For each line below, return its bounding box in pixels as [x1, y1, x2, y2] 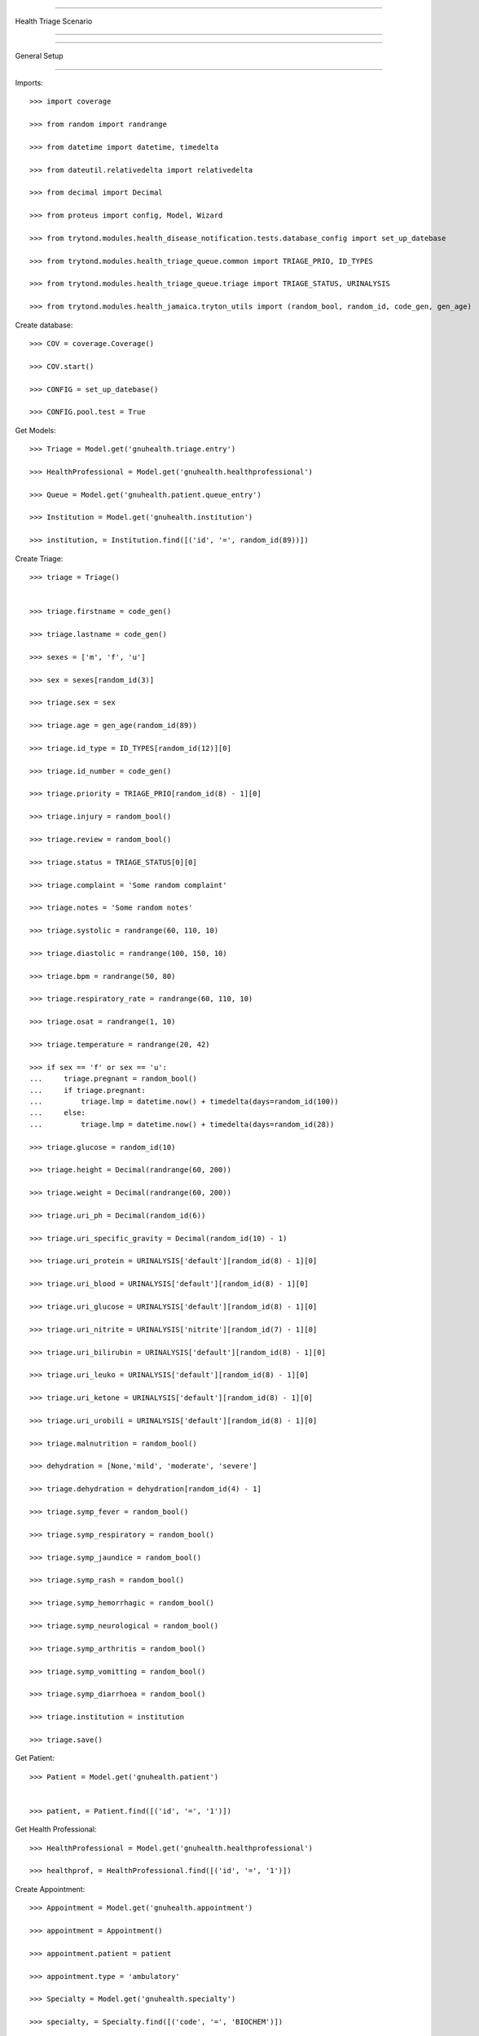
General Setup [15, 51, 64, 61]
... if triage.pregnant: [29, 1086, 146, 1095]
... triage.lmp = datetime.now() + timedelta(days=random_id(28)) [29, 1120, 335, 1129]
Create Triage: [15, 554, 64, 564]
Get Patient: [15, 1753, 55, 1763]
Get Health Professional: [15, 1824, 97, 1834]
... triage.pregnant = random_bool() [29, 1074, 197, 1083]
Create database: [15, 320, 73, 330]
